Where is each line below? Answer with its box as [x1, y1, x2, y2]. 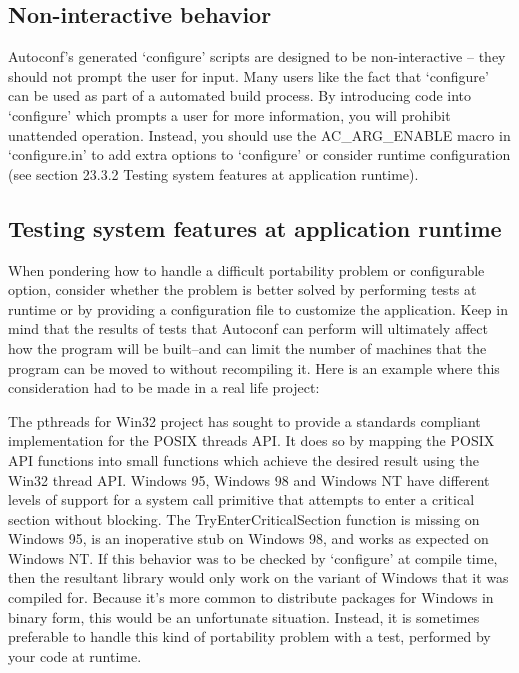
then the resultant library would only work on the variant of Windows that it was [8, 567, 509, 588]
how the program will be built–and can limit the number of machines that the [8, 337, 487, 358]
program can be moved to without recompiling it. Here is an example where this [8, 357, 500, 378]
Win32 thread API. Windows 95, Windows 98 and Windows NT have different [8, 469, 490, 490]
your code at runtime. [8, 645, 142, 666]
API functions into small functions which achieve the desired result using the [8, 449, 479, 470]
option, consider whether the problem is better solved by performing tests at [8, 279, 477, 300]
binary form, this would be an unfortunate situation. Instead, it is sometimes [8, 606, 480, 627]
